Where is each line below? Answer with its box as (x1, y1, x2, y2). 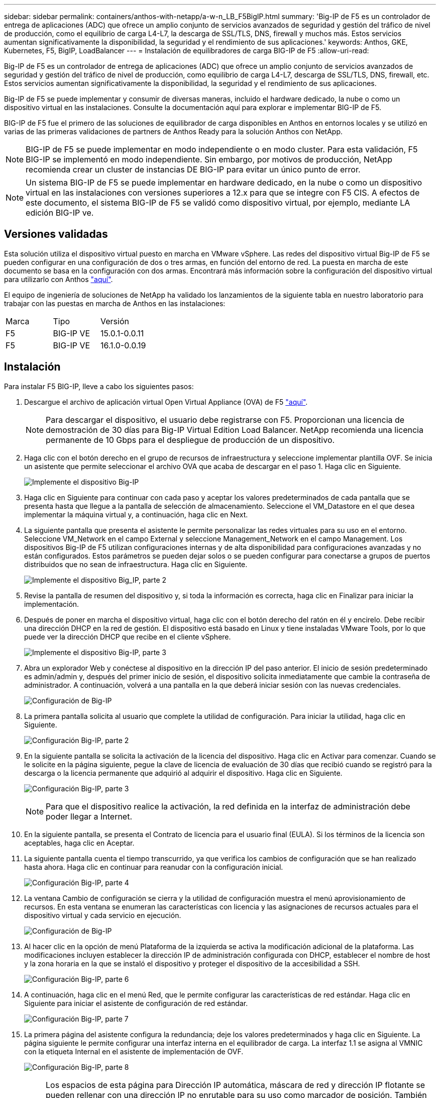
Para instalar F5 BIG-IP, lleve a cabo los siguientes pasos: (4, 382, 194, 391)
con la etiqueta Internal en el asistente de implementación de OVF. (24, 1047, 244, 1056)
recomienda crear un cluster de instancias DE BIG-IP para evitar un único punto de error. (26, 164, 361, 174)
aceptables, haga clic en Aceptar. (24, 838, 135, 847)
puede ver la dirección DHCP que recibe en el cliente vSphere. (24, 632, 231, 641)
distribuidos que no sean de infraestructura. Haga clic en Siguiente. (24, 560, 248, 569)
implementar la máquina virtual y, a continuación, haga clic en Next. (24, 510, 248, 519)
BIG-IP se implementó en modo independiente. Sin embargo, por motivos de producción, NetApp (26, 154, 393, 164)
